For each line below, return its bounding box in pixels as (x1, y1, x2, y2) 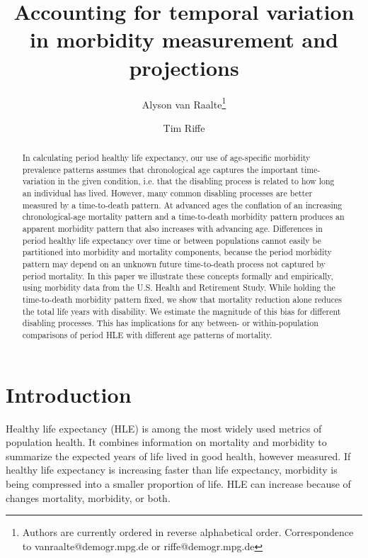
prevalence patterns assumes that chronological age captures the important (22, 163, 299, 175)
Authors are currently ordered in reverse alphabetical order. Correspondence (22, 525, 354, 540)
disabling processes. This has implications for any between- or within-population (22, 317, 318, 329)
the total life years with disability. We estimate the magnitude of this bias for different (22, 305, 341, 317)
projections (129, 52, 239, 82)
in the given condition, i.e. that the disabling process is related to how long (57, 175, 335, 187)
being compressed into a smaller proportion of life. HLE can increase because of (6, 476, 351, 491)
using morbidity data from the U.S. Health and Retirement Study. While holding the (22, 281, 335, 294)
